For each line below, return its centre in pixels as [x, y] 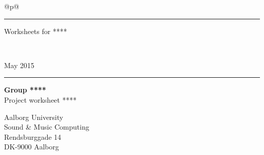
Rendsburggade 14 [33, 136]
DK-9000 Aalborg [31, 147]
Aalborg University [34, 117]
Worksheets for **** [36, 31]
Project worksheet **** [40, 99]
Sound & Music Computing [47, 127]
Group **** [25, 90]
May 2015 [19, 65]
